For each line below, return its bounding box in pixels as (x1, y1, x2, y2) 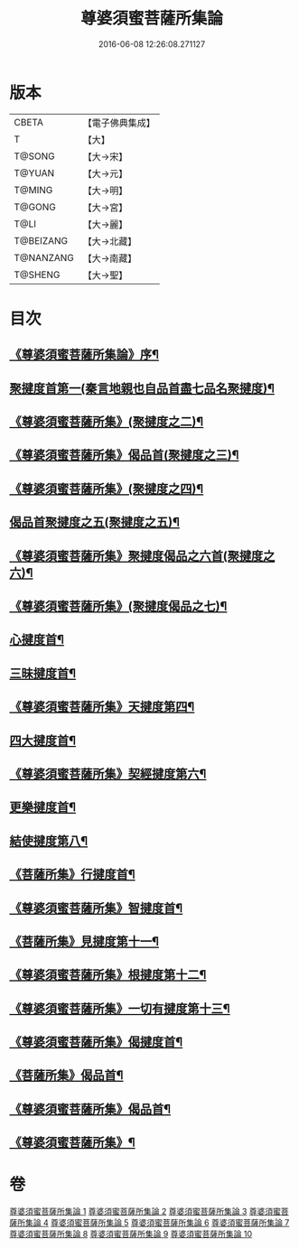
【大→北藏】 (82, 235, 137, 247)
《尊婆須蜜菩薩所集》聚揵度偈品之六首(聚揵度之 (9, 548, 276, 563)
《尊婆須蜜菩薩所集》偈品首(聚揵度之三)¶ (9, 448, 239, 463)
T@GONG (14, 200, 56, 213)
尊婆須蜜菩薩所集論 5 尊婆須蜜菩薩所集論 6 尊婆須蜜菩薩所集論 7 (50, 1217, 290, 1228)
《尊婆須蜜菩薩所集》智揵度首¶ (9, 900, 183, 916)
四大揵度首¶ (9, 732, 77, 748)
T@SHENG (14, 268, 61, 281)
